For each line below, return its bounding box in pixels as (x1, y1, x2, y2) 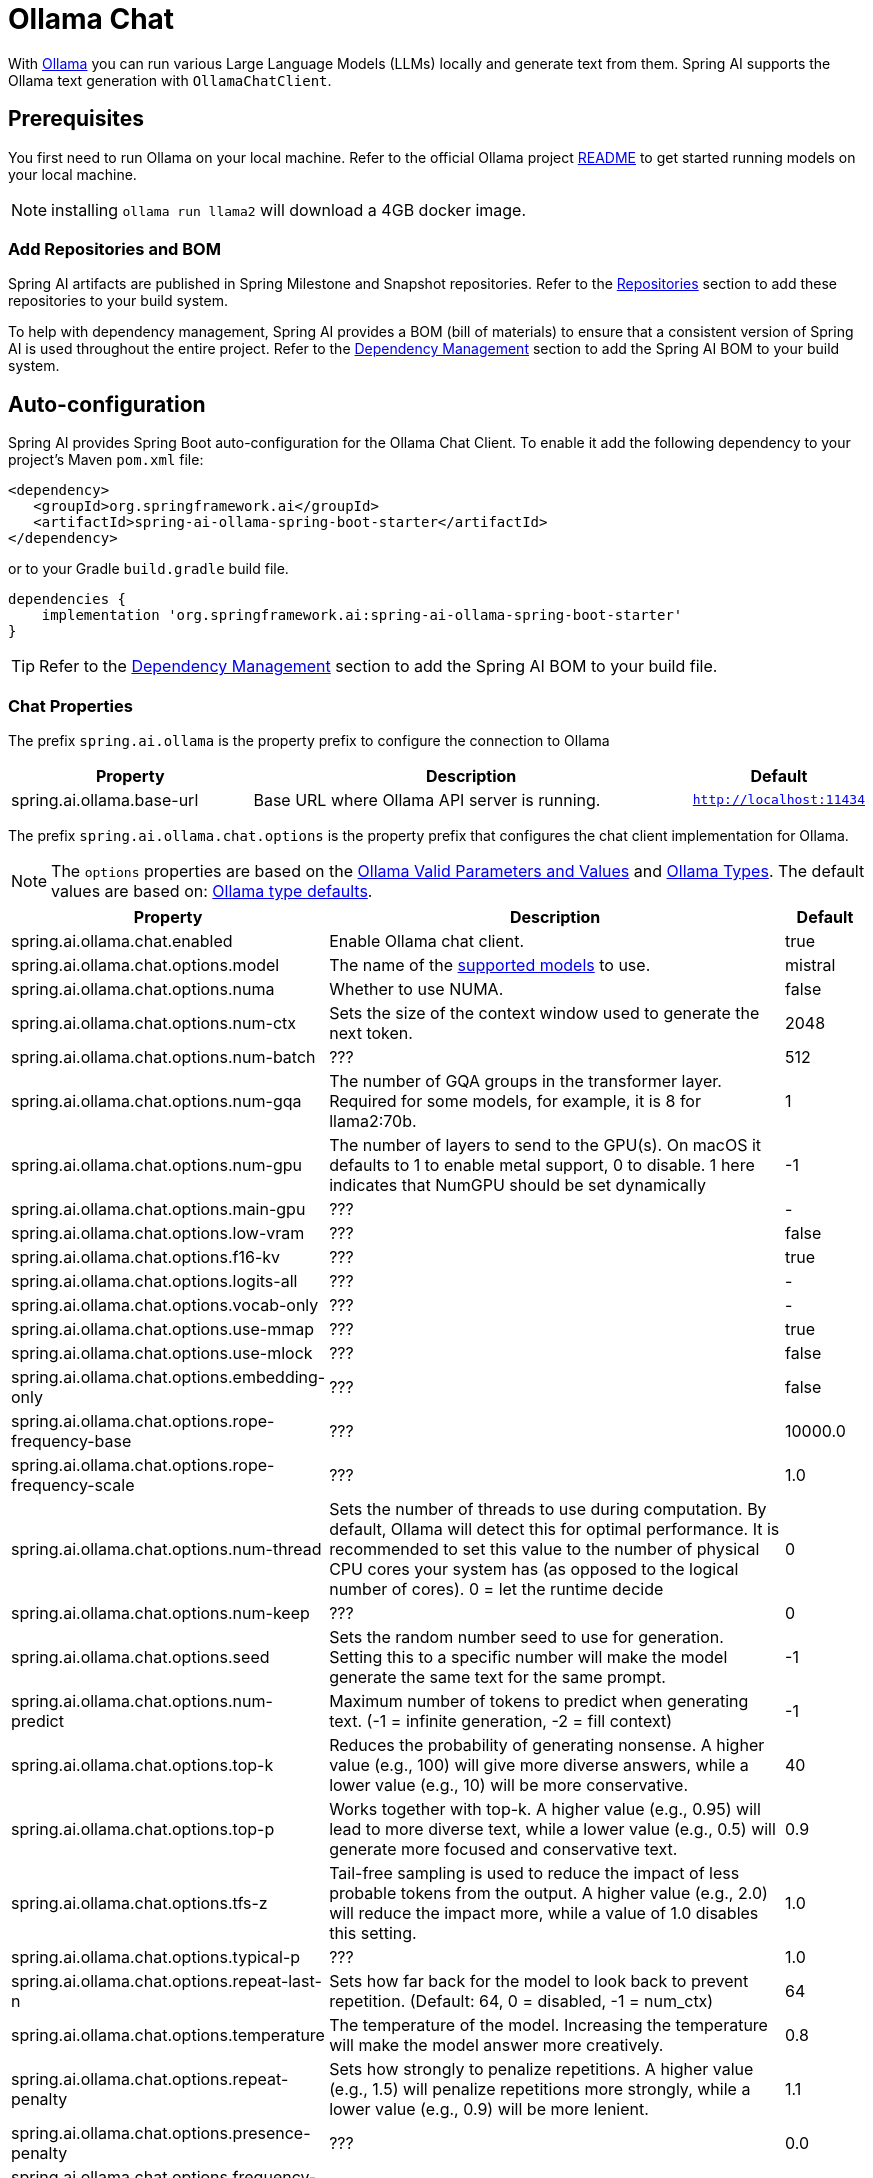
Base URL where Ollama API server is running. (253, 789, 601, 810)
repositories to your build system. (8, 292, 229, 310)
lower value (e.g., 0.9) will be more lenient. (329, 2098, 649, 2119)
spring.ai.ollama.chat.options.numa (11, 978, 275, 999)
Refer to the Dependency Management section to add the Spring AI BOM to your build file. (39, 656, 718, 677)
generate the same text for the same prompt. (329, 1666, 666, 1687)
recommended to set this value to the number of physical (329, 1538, 760, 1559)
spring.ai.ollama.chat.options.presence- (11, 2122, 311, 2143)
